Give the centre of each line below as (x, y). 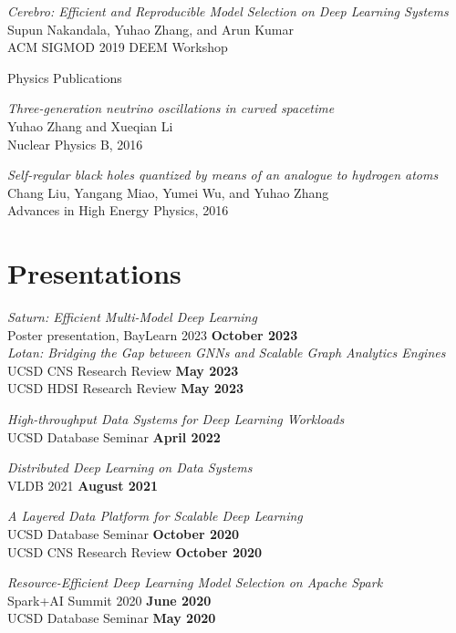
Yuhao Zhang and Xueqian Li (90, 125)
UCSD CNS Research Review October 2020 (135, 551)
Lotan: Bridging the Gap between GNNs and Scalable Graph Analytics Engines (227, 353)
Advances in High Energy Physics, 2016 (118, 210)
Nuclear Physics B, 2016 (75, 144)
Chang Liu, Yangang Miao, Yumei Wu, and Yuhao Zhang (168, 192)
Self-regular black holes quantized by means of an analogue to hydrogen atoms (223, 175)
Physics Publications (65, 77)
